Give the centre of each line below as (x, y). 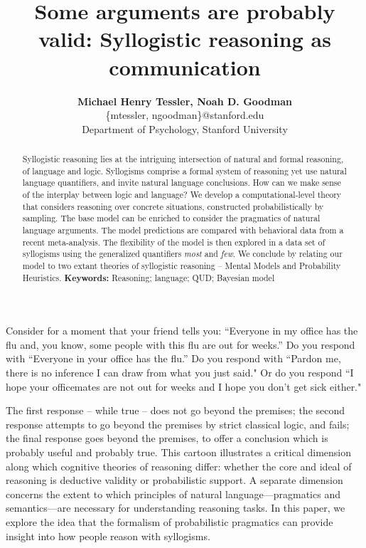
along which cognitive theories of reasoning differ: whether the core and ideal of (179, 466)
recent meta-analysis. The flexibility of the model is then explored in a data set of (174, 242)
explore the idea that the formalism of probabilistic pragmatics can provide (169, 522)
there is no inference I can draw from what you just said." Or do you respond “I (180, 373)
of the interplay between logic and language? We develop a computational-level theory (182, 195)
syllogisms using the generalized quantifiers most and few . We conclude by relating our (182, 254)
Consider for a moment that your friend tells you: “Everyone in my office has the (182, 331)
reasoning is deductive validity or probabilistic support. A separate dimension (174, 480)
